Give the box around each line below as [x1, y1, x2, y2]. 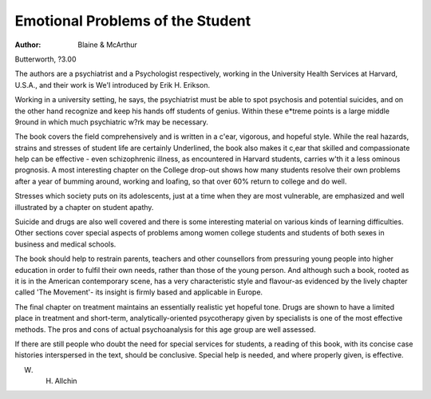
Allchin [54, 376, 77, 386]
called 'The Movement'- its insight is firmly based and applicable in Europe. [14, 287, 263, 297]
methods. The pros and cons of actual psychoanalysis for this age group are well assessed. [14, 324, 316, 334]
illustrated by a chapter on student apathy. [14, 202, 154, 211]
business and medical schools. [14, 239, 117, 249]
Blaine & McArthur [77, 40, 137, 49]
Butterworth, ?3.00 [14, 54, 77, 64]
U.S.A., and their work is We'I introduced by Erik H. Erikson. [14, 80, 211, 89]
